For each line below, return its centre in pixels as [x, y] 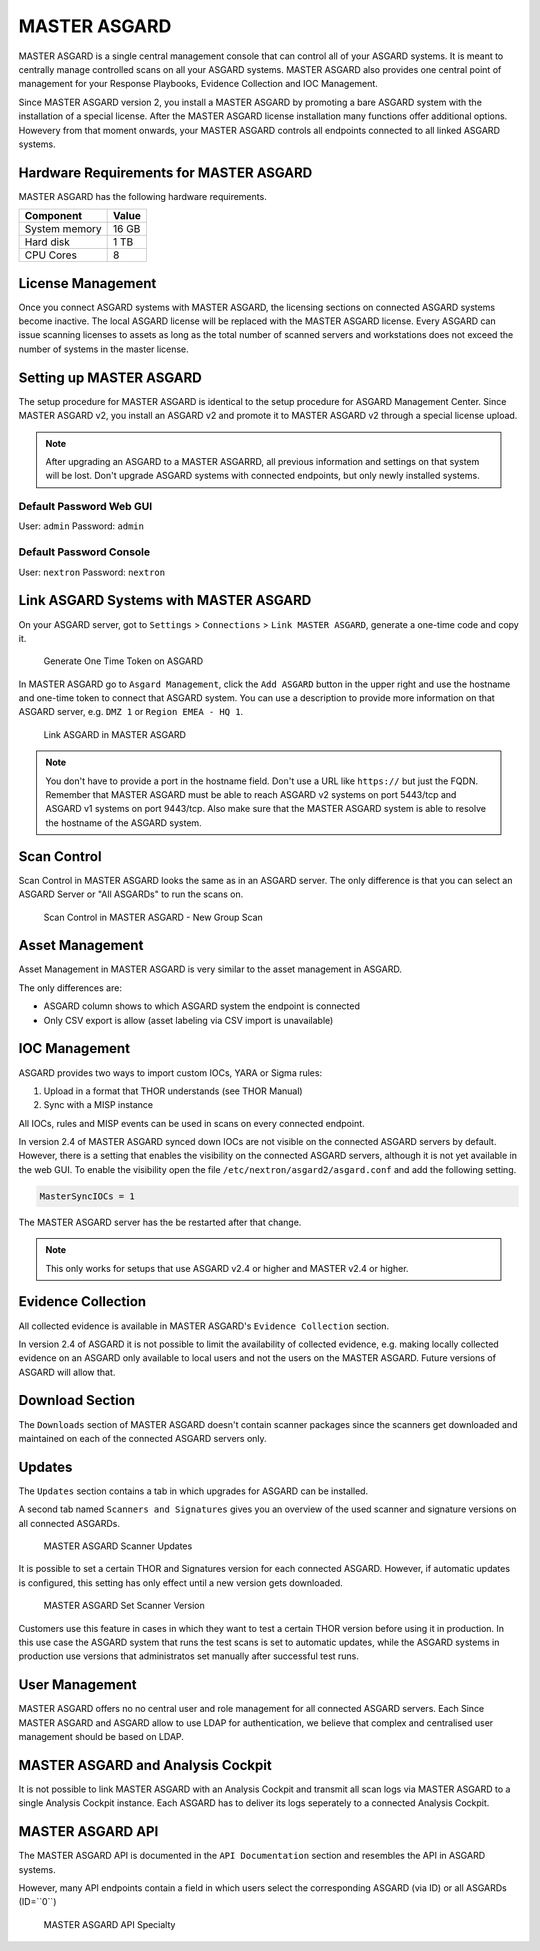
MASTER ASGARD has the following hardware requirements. [142, 196]
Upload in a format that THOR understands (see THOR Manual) [173, 1091]
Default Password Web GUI [85, 507]
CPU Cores [50, 255]
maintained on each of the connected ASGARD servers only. [142, 1438]
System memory [63, 229]
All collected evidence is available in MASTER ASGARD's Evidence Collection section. [204, 1326]
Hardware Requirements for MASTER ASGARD [165, 172]
